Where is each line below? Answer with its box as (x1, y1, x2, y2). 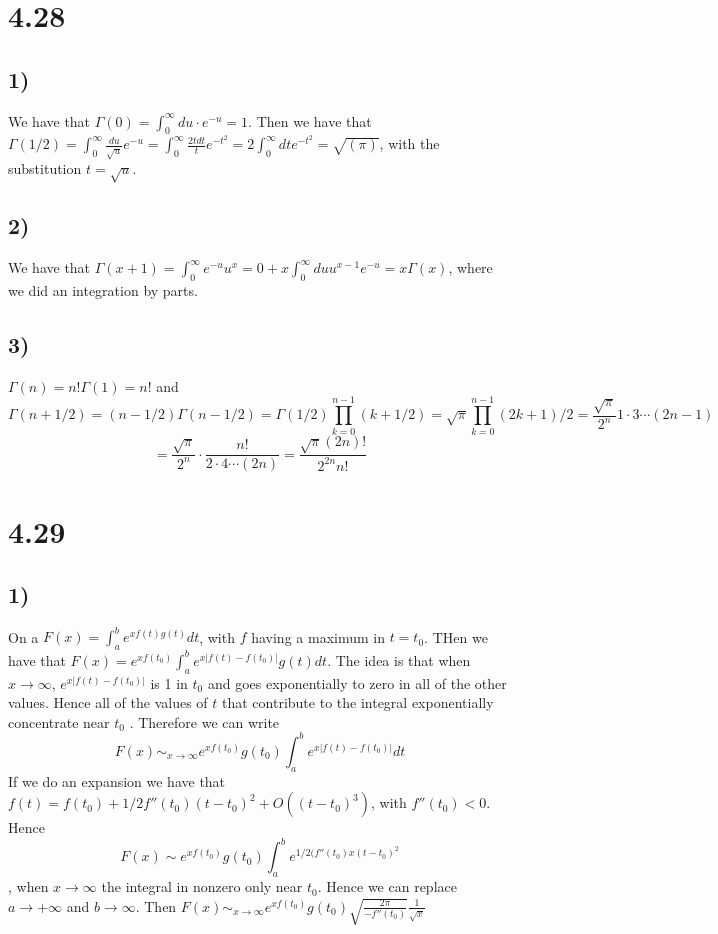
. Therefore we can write (129, 711, 280, 732)
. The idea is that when (327, 649, 471, 670)
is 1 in (150, 672, 188, 693)
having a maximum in (251, 626, 385, 647)
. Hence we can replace (317, 876, 457, 897)
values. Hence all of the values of (8, 692, 208, 713)
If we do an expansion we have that (8, 770, 226, 791)
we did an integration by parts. (8, 280, 198, 301)
